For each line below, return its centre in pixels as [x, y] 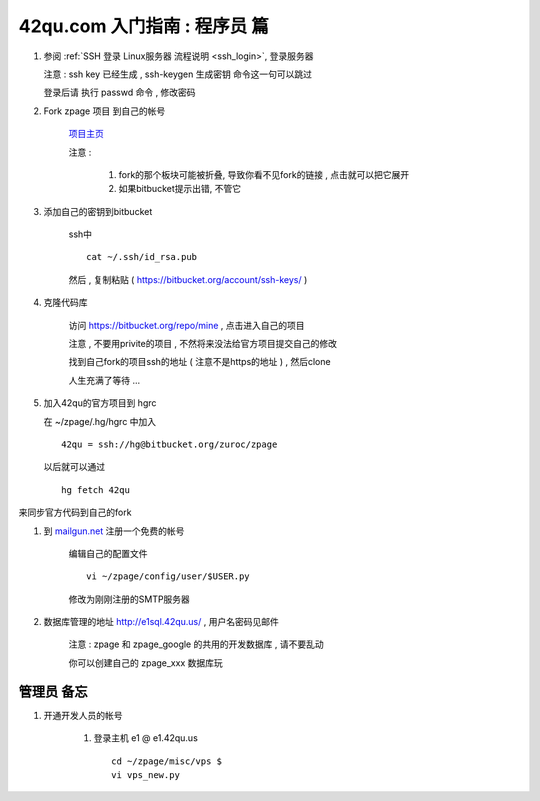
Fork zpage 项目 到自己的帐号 [104, 111]
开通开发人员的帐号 [83, 715]
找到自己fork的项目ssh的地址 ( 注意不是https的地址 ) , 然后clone [199, 362]
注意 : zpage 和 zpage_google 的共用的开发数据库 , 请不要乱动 [196, 644]
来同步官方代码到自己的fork [75, 512]
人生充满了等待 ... [104, 380]
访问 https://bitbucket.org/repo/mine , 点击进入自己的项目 [186, 325]
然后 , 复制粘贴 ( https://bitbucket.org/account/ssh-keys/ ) [188, 279]
